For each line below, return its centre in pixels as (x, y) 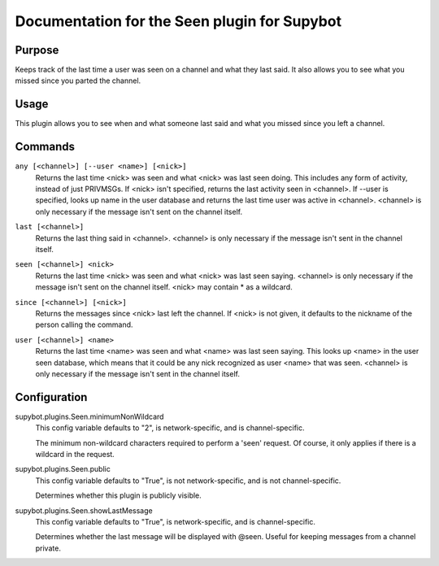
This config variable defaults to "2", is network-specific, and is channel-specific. (170, 428)
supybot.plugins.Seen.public (63, 469)
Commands (45, 147)
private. (48, 548)
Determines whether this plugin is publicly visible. (119, 495)
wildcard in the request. (75, 454)
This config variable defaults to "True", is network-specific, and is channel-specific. (176, 521)
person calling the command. (84, 324)
